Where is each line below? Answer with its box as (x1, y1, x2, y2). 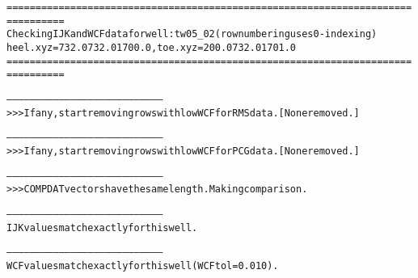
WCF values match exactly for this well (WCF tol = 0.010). (6, 259, 279, 272)
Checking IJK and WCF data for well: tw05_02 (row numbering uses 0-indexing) (6, 28, 378, 40)
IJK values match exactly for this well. (6, 221, 198, 234)
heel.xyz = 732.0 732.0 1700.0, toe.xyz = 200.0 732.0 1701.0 (6, 41, 297, 53)
